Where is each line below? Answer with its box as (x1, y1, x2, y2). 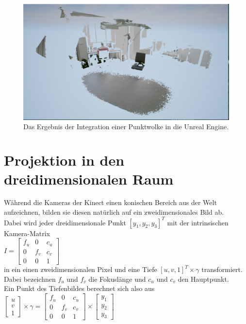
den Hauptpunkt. (178, 273, 229, 284)
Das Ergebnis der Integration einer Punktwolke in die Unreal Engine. (23, 121, 229, 132)
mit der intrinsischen (167, 217, 229, 227)
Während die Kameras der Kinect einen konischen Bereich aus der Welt (4, 197, 217, 207)
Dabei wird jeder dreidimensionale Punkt (4, 217, 126, 227)
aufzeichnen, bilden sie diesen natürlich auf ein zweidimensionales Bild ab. (4, 206, 224, 217)
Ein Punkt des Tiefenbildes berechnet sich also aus (4, 283, 155, 293)
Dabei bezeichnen (4, 273, 56, 284)
